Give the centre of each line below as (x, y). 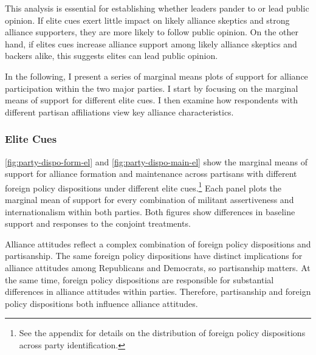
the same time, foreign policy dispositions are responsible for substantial (139, 279)
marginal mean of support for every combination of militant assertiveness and (149, 199)
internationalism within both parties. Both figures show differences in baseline (150, 211)
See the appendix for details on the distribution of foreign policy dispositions (162, 333)
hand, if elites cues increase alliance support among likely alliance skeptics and (151, 43)
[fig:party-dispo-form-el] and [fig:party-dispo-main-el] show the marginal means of (156, 161)
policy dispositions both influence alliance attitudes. (101, 303)
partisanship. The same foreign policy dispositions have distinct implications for (154, 256)
